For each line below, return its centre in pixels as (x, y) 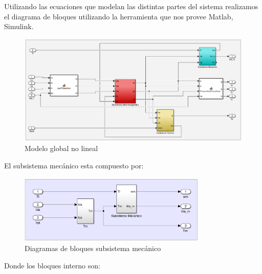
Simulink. (19, 26)
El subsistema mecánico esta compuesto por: (74, 165)
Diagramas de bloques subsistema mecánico (93, 248)
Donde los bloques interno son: (52, 265)
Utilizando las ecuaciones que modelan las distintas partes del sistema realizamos (131, 6)
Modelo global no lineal (61, 148)
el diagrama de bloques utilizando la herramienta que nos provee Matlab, (119, 16)
